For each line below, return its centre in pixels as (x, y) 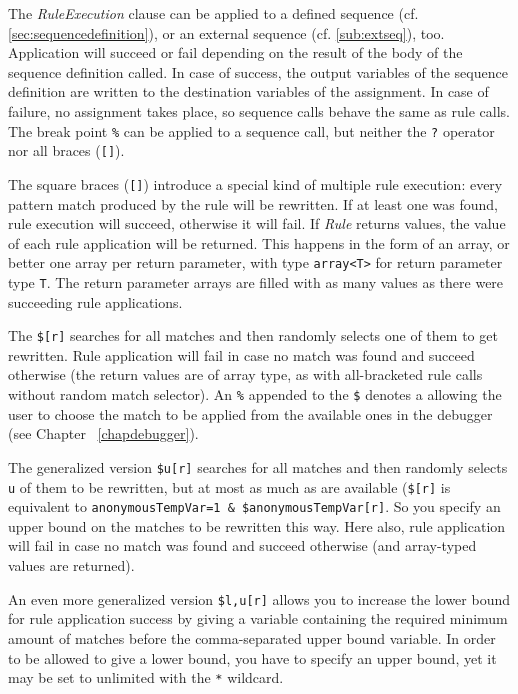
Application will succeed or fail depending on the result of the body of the (235, 52)
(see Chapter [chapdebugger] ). (103, 433)
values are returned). (71, 565)
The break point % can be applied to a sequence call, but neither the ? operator (251, 130)
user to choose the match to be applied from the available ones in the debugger (250, 413)
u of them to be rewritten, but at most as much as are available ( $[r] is (229, 486)
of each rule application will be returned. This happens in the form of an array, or (259, 242)
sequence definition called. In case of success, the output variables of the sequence (258, 71)
